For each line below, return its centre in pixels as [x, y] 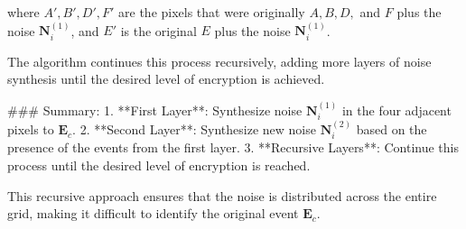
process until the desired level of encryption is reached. [159, 165]
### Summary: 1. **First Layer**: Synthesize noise [155, 110]
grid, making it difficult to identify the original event [153, 213]
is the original [158, 30]
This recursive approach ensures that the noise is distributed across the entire [222, 195]
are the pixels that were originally [212, 12]
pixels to [31, 129]
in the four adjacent [396, 110]
